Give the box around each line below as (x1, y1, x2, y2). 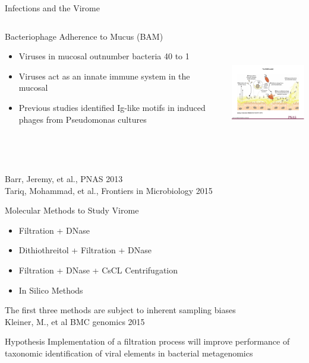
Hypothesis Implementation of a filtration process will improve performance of (5, 335, 290, 348)
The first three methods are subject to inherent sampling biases (5, 304, 236, 316)
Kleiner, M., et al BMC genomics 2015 (5, 315, 145, 327)
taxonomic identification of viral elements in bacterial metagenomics (5, 346, 253, 359)
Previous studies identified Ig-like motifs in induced (18, 101, 206, 113)
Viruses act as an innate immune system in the (18, 69, 190, 82)
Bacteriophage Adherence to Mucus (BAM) (5, 30, 163, 42)
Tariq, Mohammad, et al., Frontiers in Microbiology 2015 (5, 184, 213, 196)
